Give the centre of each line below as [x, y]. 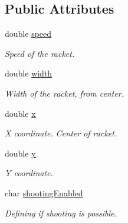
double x [20, 113]
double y [20, 153]
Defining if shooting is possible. [61, 213]
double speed [28, 34]
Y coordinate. [29, 173]
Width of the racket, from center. [65, 93]
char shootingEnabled [44, 192]
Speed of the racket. [40, 53]
